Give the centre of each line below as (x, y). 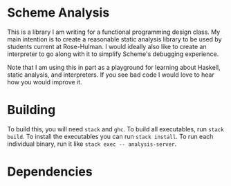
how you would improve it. (45, 82)
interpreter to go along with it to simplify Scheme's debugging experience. (113, 54)
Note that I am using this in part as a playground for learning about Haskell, (114, 67)
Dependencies (50, 172)
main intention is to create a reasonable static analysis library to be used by (115, 39)
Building (31, 110)
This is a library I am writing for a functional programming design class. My (114, 32)
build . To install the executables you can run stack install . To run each (110, 136)
